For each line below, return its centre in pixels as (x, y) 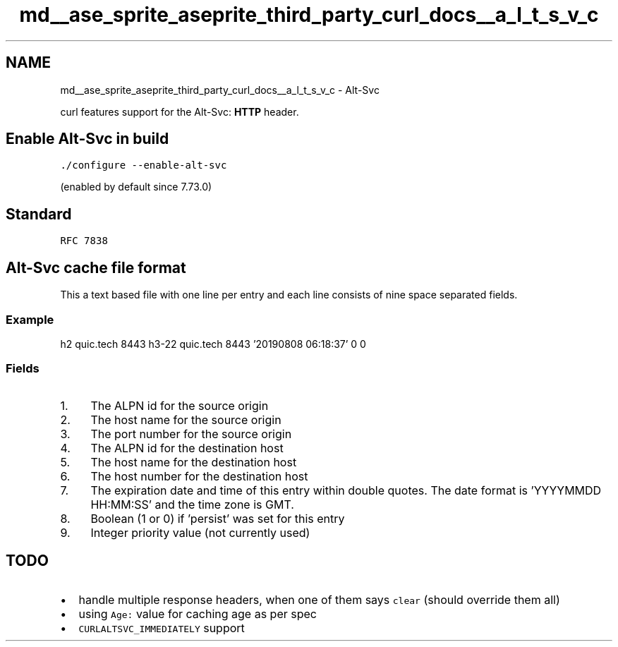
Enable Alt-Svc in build (87, 139)
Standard (39, 214)
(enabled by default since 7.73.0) (136, 187)
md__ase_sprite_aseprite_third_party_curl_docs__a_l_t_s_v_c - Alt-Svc (220, 90)
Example (30, 319)
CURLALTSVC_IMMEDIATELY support (162, 628)
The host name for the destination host (194, 462)
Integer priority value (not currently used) (200, 532)
